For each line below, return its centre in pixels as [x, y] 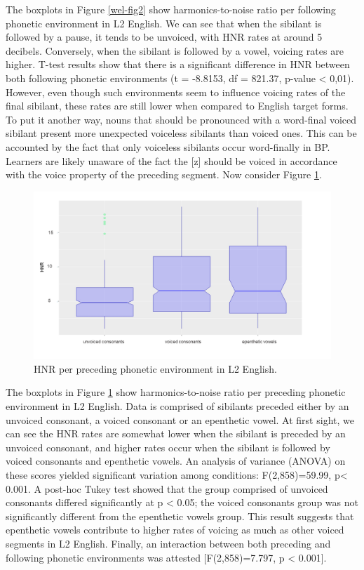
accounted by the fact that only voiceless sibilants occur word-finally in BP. [168, 146]
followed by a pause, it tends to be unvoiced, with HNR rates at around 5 [164, 37]
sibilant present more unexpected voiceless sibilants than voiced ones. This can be [181, 133]
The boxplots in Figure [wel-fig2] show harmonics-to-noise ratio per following [171, 9]
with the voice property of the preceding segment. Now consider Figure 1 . [164, 174]
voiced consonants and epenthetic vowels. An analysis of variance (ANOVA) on [176, 461]
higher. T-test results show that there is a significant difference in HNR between [178, 64]
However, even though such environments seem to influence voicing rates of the [176, 92]
